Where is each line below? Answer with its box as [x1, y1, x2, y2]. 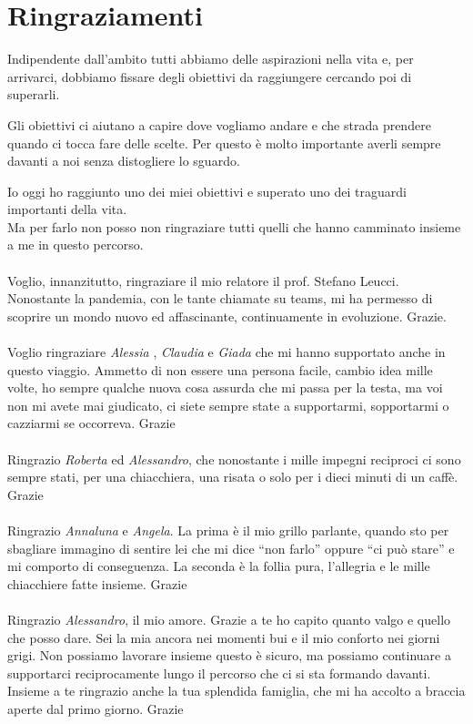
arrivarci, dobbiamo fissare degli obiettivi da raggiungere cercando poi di [7, 66, 412, 86]
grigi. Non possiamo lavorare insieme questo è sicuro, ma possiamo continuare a [7, 646, 451, 665]
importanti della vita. [7, 199, 127, 219]
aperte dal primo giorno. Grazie [7, 699, 184, 718]
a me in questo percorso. [7, 235, 144, 254]
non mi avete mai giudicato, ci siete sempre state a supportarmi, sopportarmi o [7, 395, 449, 414]
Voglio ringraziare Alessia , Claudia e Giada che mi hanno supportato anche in [7, 342, 446, 362]
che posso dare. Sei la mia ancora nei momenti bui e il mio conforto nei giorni [7, 627, 440, 647]
